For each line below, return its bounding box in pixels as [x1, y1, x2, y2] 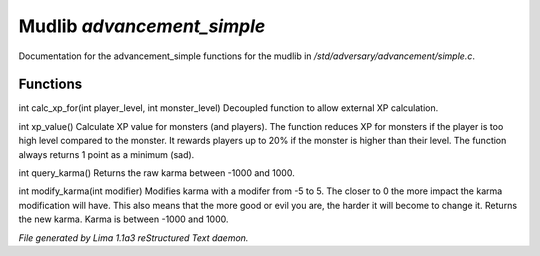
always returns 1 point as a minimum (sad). [18, 148, 195, 160]
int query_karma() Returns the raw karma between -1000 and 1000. [18, 167, 295, 179]
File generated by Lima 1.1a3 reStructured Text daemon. [18, 231, 249, 244]
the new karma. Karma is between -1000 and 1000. [18, 213, 229, 225]
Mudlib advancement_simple [18, 15, 266, 37]
